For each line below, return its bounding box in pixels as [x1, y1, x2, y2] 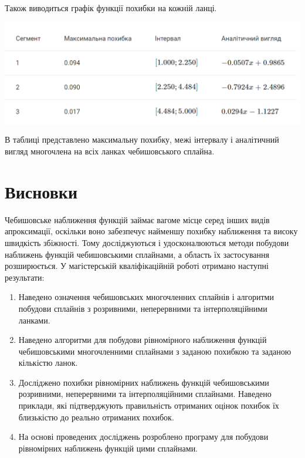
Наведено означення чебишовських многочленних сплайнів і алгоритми [18, 291, 274, 303]
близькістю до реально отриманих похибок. [18, 410, 174, 423]
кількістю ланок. [18, 356, 78, 369]
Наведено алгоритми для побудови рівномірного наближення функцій [18, 334, 267, 346]
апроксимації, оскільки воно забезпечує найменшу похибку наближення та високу [5, 225, 298, 237]
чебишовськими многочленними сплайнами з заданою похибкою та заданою [18, 345, 292, 357]
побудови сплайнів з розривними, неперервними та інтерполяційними [18, 302, 267, 314]
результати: [5, 271, 45, 283]
